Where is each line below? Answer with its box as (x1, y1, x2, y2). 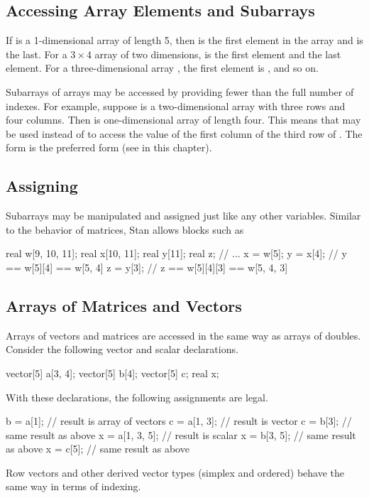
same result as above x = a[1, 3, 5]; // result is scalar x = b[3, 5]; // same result (6, 427, 356, 442)
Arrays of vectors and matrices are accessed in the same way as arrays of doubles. (6, 328, 361, 342)
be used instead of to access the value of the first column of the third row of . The (6, 126, 363, 141)
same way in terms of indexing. (6, 479, 141, 494)
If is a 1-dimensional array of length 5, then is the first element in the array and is (6, 33, 363, 48)
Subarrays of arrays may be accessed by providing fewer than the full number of (6, 84, 354, 99)
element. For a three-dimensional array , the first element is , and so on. (6, 60, 319, 75)
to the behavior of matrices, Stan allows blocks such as (6, 222, 244, 237)
